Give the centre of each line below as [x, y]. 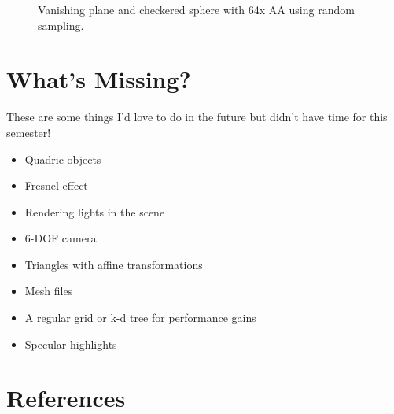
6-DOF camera [61, 238]
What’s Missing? [99, 79]
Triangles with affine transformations [114, 264]
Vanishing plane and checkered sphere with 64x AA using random [196, 9]
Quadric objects [63, 159]
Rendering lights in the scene [95, 211]
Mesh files [49, 291]
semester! [29, 132]
